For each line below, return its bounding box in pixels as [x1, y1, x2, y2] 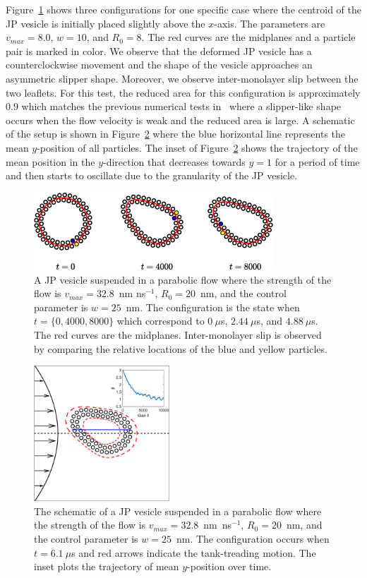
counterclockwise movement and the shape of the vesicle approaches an [6, 57, 313, 72]
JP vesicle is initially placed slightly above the [6, 16, 205, 30]
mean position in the [6, 154, 95, 169]
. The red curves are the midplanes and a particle [141, 30, 356, 44]
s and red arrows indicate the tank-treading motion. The [71, 545, 316, 560]
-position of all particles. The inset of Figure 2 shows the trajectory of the [37, 140, 358, 155]
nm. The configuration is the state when [126, 299, 300, 314]
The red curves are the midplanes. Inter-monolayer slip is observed [34, 327, 322, 342]
